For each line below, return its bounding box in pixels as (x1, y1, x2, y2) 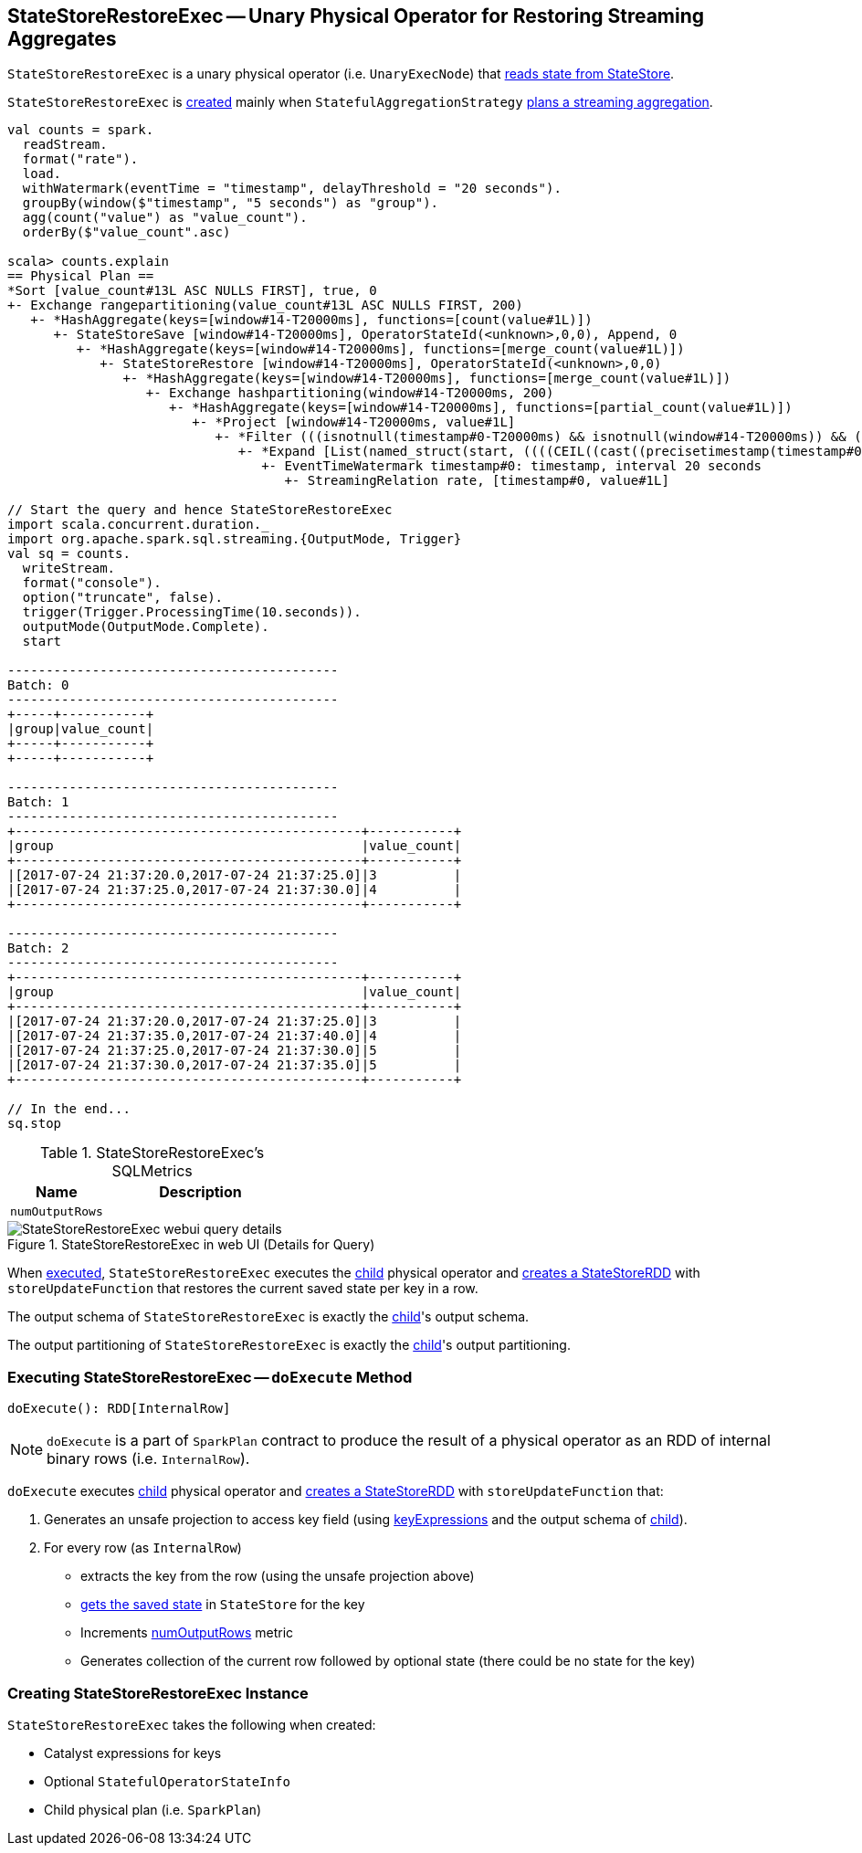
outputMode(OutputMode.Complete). (22, 619, 269, 635)
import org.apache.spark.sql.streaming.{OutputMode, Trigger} (7, 532, 462, 547)
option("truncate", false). (22, 590, 224, 605)
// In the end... (7, 1101, 131, 1117)
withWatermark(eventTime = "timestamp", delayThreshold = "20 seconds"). (22, 181, 562, 196)
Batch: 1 (7, 795, 69, 810)
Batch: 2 (7, 941, 69, 956)
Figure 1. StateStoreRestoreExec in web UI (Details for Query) (7, 1237, 375, 1253)
